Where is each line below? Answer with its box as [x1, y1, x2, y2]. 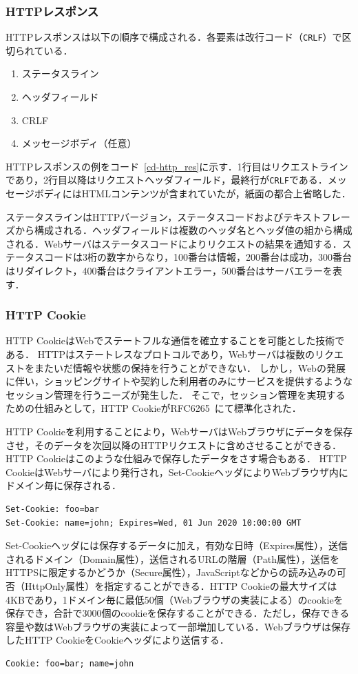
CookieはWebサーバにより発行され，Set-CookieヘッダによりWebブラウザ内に [6, 464, 348, 479]
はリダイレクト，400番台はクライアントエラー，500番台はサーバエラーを [6, 264, 333, 278]
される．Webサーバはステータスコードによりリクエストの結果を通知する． [6, 236, 342, 250]
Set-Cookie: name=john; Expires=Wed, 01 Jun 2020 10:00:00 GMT [6, 517, 302, 528]
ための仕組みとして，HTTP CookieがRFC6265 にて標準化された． [6, 401, 302, 415]
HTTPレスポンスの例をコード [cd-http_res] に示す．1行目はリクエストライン [6, 159, 348, 173]
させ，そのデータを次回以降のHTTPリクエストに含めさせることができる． [6, 437, 341, 452]
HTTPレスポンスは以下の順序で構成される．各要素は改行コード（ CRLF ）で [6, 30, 342, 44]
